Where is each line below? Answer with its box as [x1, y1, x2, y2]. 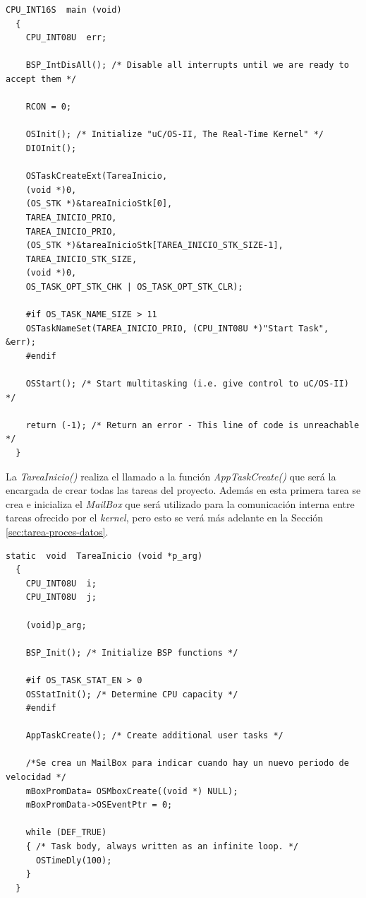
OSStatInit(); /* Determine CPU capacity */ [25, 689, 238, 699]
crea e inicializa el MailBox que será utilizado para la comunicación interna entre [6, 496, 355, 511]
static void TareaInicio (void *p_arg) [6, 550, 203, 561]
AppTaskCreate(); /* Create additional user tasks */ [25, 731, 283, 741]
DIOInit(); [25, 143, 77, 153]
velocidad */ [6, 772, 66, 783]
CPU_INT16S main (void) [6, 5, 122, 15]
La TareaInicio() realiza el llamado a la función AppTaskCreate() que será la [6, 468, 336, 483]
